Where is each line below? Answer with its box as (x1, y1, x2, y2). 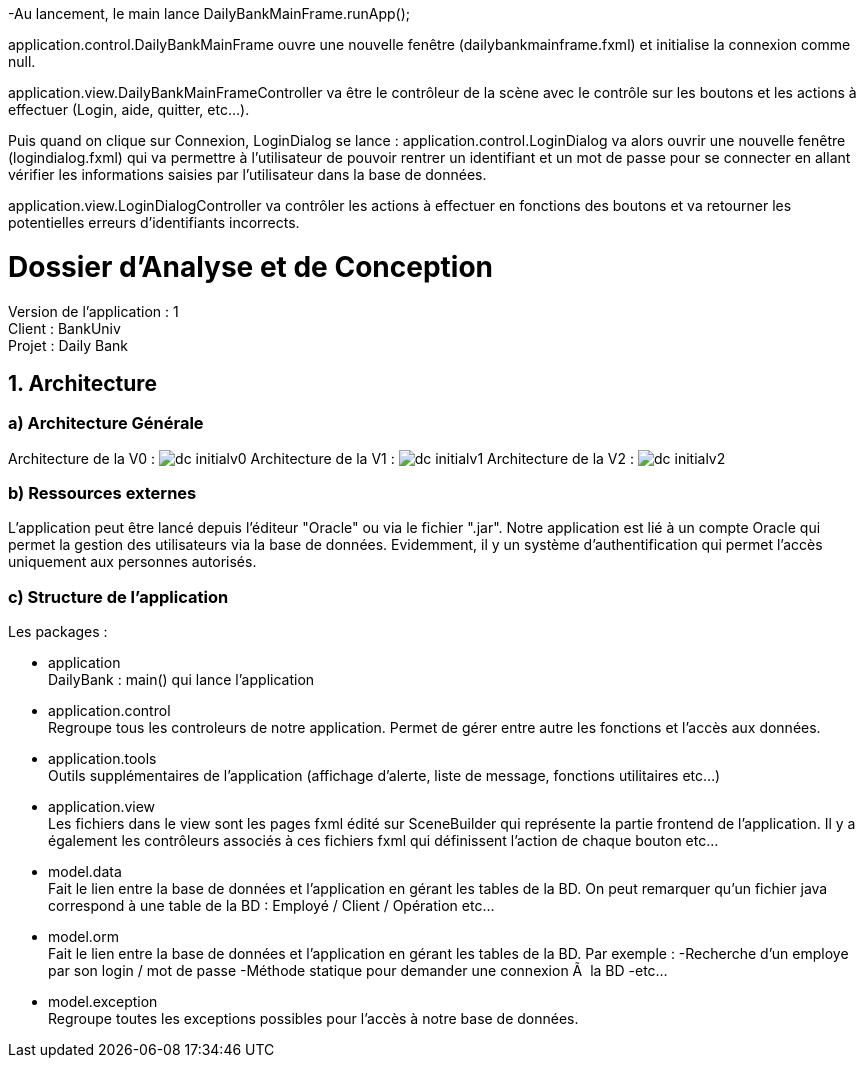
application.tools (48, 750, 157, 768)
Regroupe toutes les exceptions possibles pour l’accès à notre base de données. (48, 1010, 579, 1028)
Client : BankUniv (8, 319, 121, 337)
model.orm (48, 928, 119, 946)
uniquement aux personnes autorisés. (8, 553, 257, 571)
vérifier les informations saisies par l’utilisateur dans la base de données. (8, 166, 487, 183)
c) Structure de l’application (8, 586, 229, 607)
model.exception (48, 993, 158, 1011)
